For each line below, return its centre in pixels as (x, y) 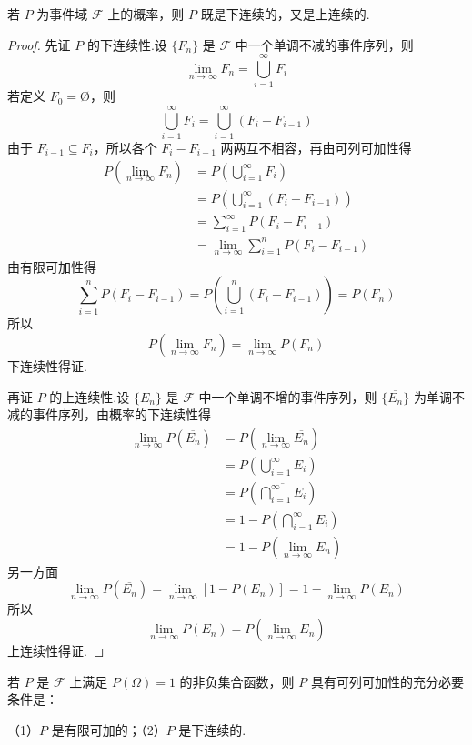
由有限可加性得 (52, 266)
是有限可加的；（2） (109, 730)
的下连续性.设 (127, 44)
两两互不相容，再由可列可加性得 (316, 148)
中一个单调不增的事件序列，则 (288, 396)
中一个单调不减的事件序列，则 (324, 44)
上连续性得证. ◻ (56, 651)
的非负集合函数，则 (237, 681)
